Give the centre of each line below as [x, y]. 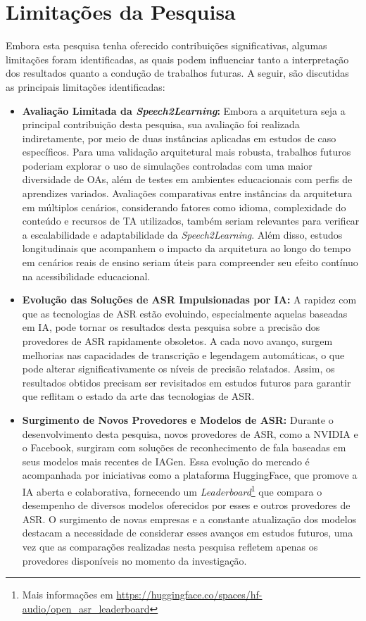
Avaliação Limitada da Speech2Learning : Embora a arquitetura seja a [184, 110]
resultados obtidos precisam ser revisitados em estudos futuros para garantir [187, 382]
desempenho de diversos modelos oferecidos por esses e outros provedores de [186, 505]
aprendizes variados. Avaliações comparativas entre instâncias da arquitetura [187, 193]
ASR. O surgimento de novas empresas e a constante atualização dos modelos [189, 519]
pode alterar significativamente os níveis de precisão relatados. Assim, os [178, 369]
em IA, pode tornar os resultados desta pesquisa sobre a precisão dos [171, 327]
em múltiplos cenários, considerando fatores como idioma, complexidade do [184, 207]
